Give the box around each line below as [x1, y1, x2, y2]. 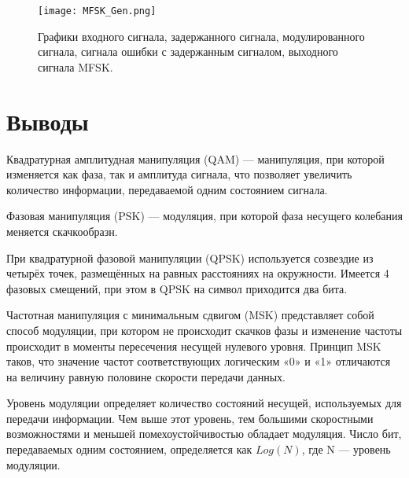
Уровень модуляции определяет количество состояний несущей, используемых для [6, 395, 402, 411]
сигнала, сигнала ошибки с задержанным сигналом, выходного [38, 43, 338, 60]
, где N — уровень [301, 441, 391, 458]
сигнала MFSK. [38, 58, 113, 75]
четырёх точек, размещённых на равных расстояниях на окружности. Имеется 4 [6, 265, 389, 281]
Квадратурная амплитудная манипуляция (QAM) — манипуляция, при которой [6, 150, 385, 167]
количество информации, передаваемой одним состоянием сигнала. [6, 181, 328, 197]
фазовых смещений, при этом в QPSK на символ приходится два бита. [6, 280, 348, 296]
